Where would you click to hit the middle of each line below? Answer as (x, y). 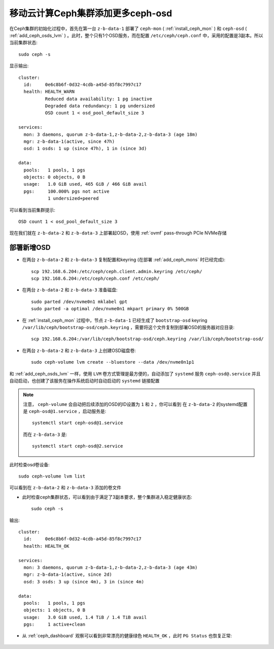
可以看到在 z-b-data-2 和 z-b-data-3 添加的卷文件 (65, 488)
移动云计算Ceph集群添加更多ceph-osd (91, 13)
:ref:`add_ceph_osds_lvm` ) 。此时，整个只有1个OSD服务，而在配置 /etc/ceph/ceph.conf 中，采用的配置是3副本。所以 (136, 35)
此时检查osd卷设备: (30, 464)
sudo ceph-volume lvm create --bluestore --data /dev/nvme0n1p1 (113, 362)
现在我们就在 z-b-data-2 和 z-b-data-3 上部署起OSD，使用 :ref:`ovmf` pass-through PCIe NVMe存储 (118, 233)
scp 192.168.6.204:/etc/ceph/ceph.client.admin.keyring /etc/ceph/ (117, 271)
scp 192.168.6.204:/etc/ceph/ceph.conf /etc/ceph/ (95, 278)
